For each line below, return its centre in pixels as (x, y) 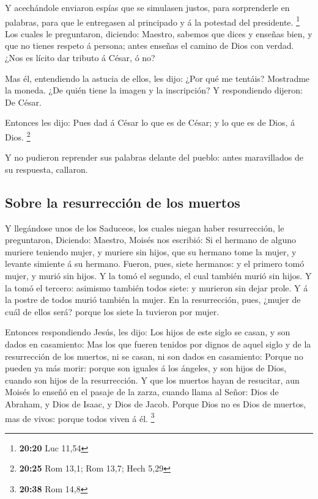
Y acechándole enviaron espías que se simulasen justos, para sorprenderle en (147, 7)
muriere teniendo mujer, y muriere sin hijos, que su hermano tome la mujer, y (151, 251)
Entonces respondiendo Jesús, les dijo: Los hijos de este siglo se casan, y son (148, 332)
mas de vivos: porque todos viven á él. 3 (80, 417)
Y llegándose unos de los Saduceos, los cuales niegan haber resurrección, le (145, 228)
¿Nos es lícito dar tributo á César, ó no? (80, 58)
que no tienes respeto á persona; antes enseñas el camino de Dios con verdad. (150, 46)
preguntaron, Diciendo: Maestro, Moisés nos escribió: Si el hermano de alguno (151, 240)
